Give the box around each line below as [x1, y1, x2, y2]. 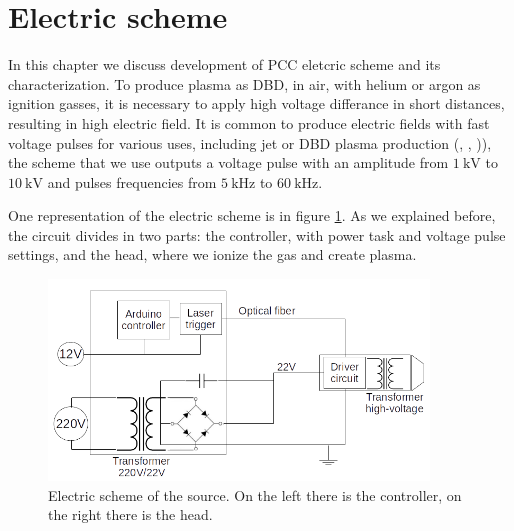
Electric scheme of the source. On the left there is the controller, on [48, 484, 462, 505]
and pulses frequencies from [47, 171, 217, 192]
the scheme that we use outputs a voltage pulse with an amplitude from [8, 152, 449, 173]
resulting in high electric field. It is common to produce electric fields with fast [8, 112, 490, 133]
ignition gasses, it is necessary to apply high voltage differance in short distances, [8, 93, 505, 114]
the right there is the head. [48, 504, 213, 525]
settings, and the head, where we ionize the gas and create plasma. [8, 244, 417, 265]
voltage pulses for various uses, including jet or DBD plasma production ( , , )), [8, 132, 492, 153]
